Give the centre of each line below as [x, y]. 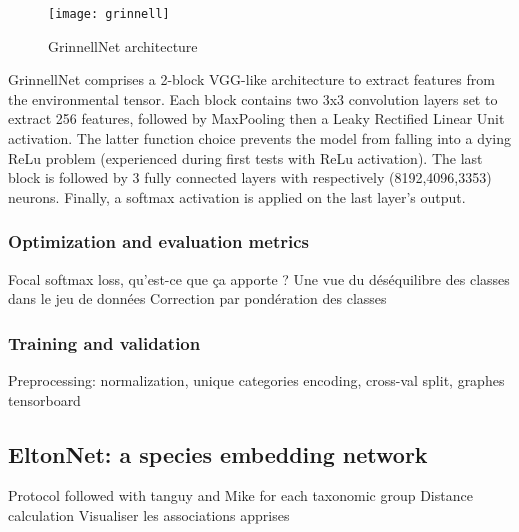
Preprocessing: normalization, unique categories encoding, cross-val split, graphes [256, 380]
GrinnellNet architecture [123, 45]
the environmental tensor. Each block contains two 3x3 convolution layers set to [253, 98]
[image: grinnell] [109, 14]
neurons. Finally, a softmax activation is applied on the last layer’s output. [237, 196]
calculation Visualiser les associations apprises [149, 515]
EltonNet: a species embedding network [218, 453]
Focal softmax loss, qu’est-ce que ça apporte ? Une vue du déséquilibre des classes [259, 278]
